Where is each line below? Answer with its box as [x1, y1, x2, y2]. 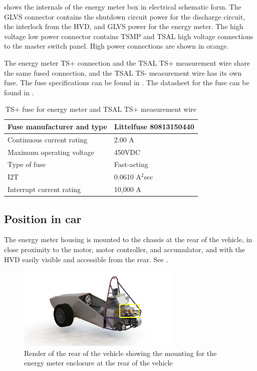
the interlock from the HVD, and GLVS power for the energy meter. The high [4, 21, 243, 32]
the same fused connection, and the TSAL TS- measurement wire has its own [4, 67, 242, 78]
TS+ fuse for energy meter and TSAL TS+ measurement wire [5, 104, 197, 114]
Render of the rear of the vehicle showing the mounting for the [24, 347, 217, 358]
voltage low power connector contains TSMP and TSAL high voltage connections [4, 31, 253, 41]
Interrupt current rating [8, 184, 81, 195]
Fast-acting [114, 159, 148, 169]
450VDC [114, 146, 141, 157]
